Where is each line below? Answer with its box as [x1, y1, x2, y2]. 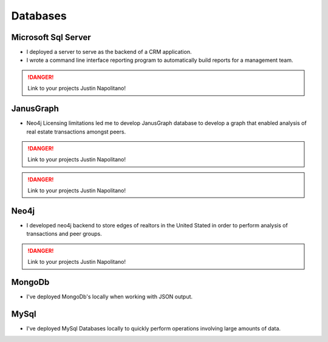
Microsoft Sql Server [11, 32, 91, 42]
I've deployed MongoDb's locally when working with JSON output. [26, 293, 193, 300]
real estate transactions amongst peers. [26, 128, 126, 135]
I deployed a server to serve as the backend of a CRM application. [26, 49, 192, 56]
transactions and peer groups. [26, 230, 103, 238]
